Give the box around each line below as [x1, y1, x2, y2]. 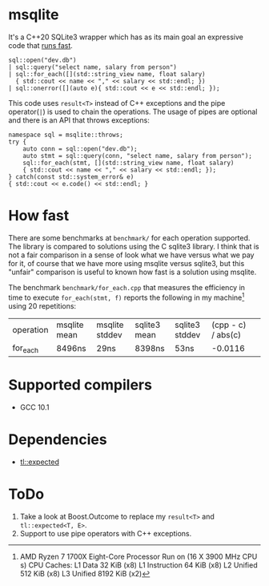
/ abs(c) [211, 329, 242, 340]
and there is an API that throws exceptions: [8, 115, 150, 125]
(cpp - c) [211, 319, 247, 330]
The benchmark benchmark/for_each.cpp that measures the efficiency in [8, 282, 246, 292]
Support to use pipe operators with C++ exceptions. [19, 528, 192, 538]
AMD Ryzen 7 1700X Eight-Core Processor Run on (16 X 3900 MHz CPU [19, 552, 258, 561]
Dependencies [8, 430, 107, 448]
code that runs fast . [8, 40, 74, 50]
